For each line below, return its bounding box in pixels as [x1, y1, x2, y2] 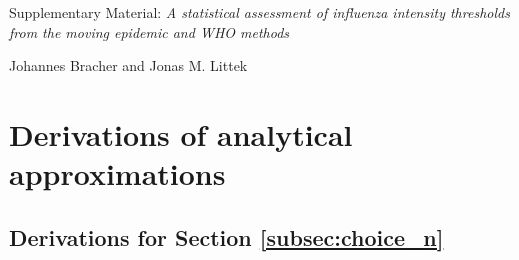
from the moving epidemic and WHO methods [9, 21, 290, 42]
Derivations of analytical [9, 113, 353, 154]
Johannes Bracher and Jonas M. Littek [9, 55, 248, 76]
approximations [9, 153, 226, 194]
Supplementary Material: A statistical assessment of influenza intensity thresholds [9, 2, 510, 22]
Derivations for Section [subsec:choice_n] [9, 221, 444, 252]
